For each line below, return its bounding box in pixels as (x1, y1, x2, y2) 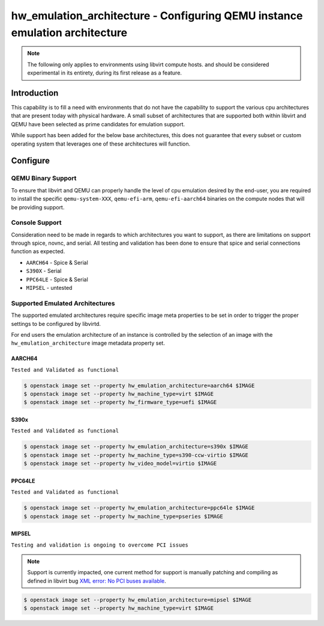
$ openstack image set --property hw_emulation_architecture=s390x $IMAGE (23, 443, 249, 450)
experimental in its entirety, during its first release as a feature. (27, 69, 182, 76)
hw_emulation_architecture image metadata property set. (11, 340, 165, 347)
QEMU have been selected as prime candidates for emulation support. (11, 120, 185, 127)
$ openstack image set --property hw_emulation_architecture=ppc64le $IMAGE (23, 505, 255, 511)
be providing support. (11, 203, 65, 210)
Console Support (11, 218, 62, 227)
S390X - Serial (26, 268, 62, 275)
